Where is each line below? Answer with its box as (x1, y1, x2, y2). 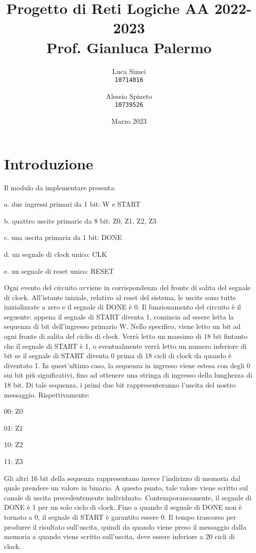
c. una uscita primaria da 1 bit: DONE (4, 232, 122, 242)
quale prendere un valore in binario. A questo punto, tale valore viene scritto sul (4, 482, 248, 493)
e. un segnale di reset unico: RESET (4, 265, 114, 276)
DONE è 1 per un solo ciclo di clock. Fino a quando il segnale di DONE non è (4, 502, 242, 512)
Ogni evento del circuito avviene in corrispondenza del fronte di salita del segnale (4, 282, 251, 293)
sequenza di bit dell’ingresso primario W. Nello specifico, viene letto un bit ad (4, 321, 241, 331)
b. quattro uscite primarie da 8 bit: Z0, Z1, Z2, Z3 (4, 215, 157, 226)
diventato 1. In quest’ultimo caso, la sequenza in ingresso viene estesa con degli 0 (4, 360, 251, 370)
